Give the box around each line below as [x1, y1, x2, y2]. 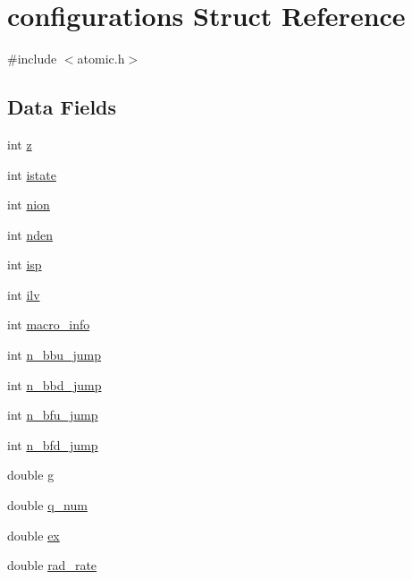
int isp [7, 255, 42, 274]
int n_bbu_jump [7, 345, 102, 364]
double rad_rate [7, 556, 97, 575]
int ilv [7, 285, 40, 303]
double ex [7, 525, 60, 544]
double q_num [7, 496, 88, 515]
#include [7, 49, 57, 68]
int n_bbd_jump [7, 375, 102, 394]
